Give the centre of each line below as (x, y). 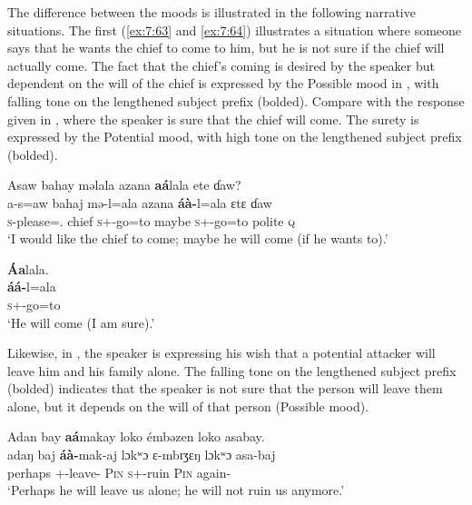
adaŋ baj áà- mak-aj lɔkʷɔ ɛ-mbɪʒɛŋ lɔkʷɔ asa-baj (142, 455)
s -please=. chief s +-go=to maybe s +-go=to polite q (151, 220)
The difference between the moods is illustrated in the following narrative (211, 12)
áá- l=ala (32, 287)
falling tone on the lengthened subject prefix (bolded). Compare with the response (236, 100)
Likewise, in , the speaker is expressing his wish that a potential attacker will (221, 353)
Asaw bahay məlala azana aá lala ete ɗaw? (124, 185)
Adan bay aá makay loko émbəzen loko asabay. (136, 436)
